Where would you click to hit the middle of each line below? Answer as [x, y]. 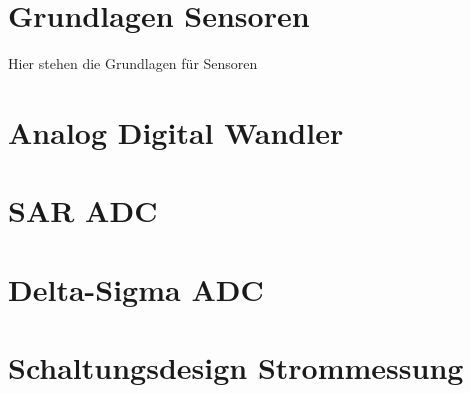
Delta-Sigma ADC [136, 288]
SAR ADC [83, 210]
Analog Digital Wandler [176, 131]
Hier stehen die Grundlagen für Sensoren [133, 63]
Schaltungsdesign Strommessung [236, 367]
